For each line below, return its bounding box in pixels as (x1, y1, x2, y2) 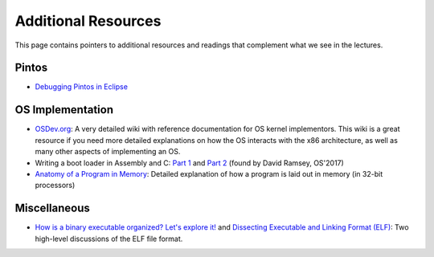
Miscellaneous (14, 202, 90, 215)
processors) (35, 181, 76, 190)
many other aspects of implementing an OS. (35, 147, 181, 157)
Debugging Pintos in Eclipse (35, 82, 129, 92)
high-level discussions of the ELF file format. (35, 234, 183, 243)
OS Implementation (14, 103, 114, 116)
